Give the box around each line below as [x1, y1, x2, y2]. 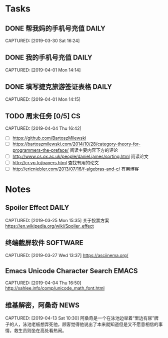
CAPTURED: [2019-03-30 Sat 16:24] [5, 38, 80, 43]
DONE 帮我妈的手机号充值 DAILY [5, 24, 106, 32]
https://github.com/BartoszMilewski [12, 135, 86, 141]
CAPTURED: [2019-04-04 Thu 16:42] [5, 125, 81, 131]
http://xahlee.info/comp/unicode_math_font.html [5, 285, 105, 291]
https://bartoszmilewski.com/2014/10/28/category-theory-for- [12, 141, 141, 147]
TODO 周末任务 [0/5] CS [5, 112, 81, 120]
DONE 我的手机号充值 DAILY [5, 53, 92, 62]
